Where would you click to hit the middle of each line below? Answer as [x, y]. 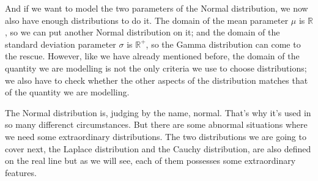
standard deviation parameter [61, 44]
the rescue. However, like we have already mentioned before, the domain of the [152, 56]
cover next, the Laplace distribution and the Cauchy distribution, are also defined [158, 148]
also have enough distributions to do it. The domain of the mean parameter [147, 20]
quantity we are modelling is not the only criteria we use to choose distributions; [156, 68]
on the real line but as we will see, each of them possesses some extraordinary [150, 161]
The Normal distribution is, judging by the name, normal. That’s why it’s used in [158, 112]
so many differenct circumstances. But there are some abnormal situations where [156, 124]
